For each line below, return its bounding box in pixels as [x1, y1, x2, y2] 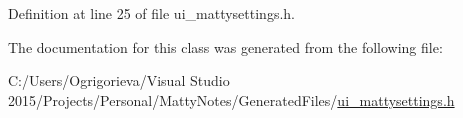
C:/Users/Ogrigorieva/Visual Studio [8, 70, 230, 91]
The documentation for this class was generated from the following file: [8, 36, 443, 57]
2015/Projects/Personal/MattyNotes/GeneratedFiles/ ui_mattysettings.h [8, 89, 455, 110]
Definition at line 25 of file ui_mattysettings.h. [8, 3, 295, 23]
